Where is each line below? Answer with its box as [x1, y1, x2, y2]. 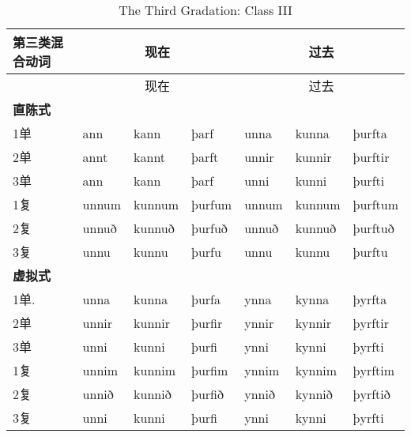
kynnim [295, 360, 337, 379]
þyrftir [353, 313, 390, 332]
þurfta [353, 123, 387, 142]
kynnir [295, 313, 332, 332]
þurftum [353, 194, 398, 213]
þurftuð [353, 218, 394, 237]
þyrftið [353, 384, 390, 403]
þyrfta [353, 289, 387, 308]
